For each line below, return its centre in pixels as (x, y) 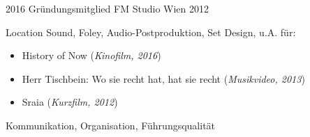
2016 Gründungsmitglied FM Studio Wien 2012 (108, 8)
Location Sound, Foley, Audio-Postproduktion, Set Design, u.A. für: (151, 32)
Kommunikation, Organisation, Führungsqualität (111, 125)
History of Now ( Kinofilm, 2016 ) (91, 55)
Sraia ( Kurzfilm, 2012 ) (70, 102)
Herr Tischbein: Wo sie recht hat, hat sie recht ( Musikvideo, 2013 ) (163, 78)
